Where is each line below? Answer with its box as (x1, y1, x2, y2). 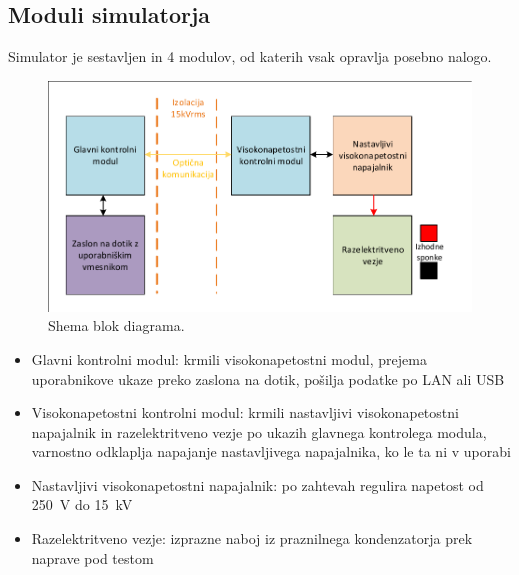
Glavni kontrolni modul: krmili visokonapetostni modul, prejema (31, 348, 427, 369)
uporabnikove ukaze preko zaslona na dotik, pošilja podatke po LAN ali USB (31, 368, 505, 389)
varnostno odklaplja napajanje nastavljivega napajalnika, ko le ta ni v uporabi (31, 441, 511, 462)
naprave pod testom (31, 547, 154, 568)
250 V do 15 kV (31, 494, 133, 515)
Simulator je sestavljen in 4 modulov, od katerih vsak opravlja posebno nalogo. (8, 46, 492, 67)
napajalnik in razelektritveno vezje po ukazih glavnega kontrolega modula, (31, 421, 487, 442)
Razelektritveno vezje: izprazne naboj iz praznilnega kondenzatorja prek (31, 528, 473, 549)
